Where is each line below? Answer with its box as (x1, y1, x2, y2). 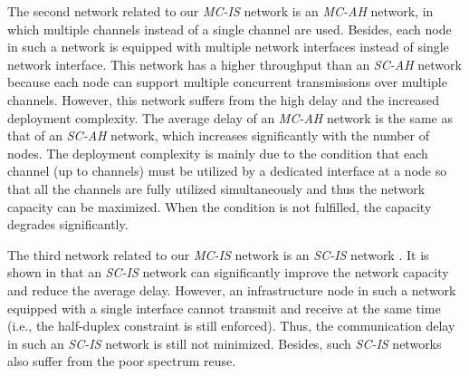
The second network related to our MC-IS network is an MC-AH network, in (7, 2, 434, 20)
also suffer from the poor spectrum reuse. (7, 352, 236, 371)
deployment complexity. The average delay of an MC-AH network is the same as (7, 108, 453, 127)
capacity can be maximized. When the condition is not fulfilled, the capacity (7, 197, 432, 216)
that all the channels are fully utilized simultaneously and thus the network (7, 178, 426, 198)
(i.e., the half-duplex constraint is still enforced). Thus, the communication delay (7, 316, 455, 335)
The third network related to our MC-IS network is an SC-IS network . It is (7, 245, 429, 264)
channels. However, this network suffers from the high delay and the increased (7, 90, 439, 109)
